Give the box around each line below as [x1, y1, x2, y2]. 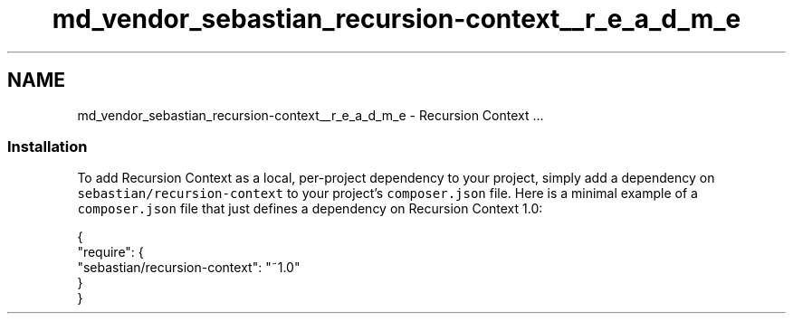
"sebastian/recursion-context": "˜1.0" [77, 260, 301, 276]
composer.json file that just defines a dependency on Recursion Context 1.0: [77, 201, 543, 217]
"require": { [77, 244, 144, 260]
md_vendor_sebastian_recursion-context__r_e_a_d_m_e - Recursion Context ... [77, 107, 544, 123]
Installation [7, 137, 88, 156]
